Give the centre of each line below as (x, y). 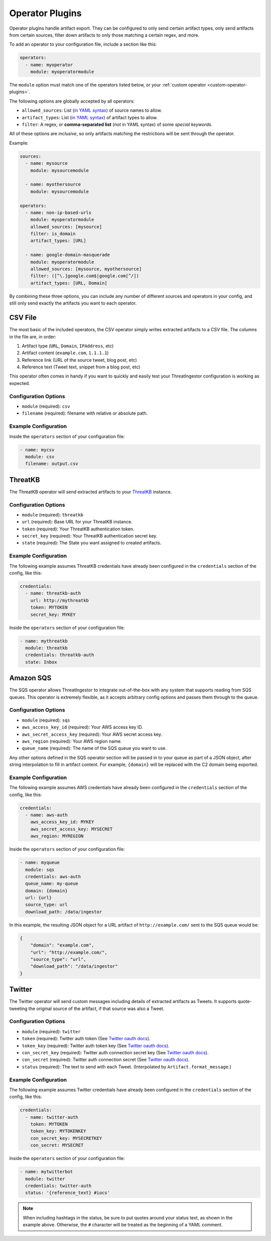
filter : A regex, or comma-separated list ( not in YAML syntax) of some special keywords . (117, 125)
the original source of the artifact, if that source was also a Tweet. (96, 1009)
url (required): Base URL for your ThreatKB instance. (77, 522)
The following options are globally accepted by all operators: (72, 101)
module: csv (40, 456)
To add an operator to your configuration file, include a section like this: (83, 44)
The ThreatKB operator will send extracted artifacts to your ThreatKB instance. (91, 492)
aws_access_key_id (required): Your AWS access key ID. (82, 727)
